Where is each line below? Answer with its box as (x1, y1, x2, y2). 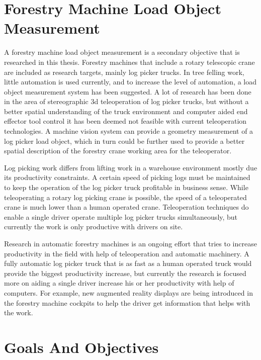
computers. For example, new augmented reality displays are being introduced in (4, 287, 253, 298)
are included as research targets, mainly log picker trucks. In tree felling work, (4, 66, 244, 77)
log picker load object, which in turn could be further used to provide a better (4, 135, 245, 146)
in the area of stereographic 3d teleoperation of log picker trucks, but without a (4, 96, 249, 107)
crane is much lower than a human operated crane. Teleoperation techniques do (4, 202, 249, 212)
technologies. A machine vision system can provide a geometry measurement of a (4, 126, 253, 136)
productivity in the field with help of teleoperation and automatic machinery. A (4, 248, 249, 258)
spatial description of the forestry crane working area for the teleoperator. (4, 145, 232, 156)
